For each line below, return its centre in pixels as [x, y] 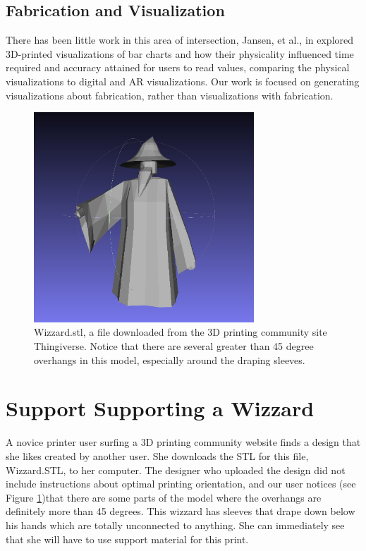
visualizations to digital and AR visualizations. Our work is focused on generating [183, 81]
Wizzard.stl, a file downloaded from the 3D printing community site [181, 332]
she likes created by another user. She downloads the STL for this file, [157, 455]
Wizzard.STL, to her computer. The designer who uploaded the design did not [176, 470]
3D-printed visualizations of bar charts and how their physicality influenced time [180, 53]
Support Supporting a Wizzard [160, 408]
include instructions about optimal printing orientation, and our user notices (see [181, 484]
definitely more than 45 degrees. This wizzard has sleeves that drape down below [181, 511]
